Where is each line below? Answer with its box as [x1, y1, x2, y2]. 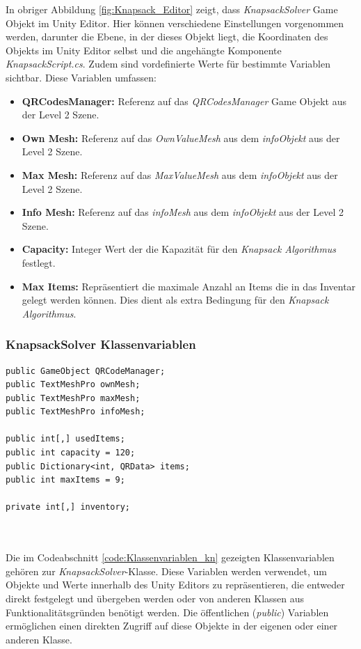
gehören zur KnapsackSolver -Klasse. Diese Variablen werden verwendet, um [6, 563, 327, 578]
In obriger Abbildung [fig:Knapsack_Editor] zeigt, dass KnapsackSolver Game [6, 2, 338, 16]
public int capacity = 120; [6, 448, 136, 458]
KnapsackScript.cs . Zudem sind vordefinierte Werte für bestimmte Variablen [6, 56, 330, 71]
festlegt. [22, 255, 56, 269]
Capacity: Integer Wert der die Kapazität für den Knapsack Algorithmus [22, 242, 337, 256]
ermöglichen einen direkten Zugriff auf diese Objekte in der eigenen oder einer [6, 618, 338, 633]
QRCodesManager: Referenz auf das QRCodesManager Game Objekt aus [22, 93, 346, 108]
